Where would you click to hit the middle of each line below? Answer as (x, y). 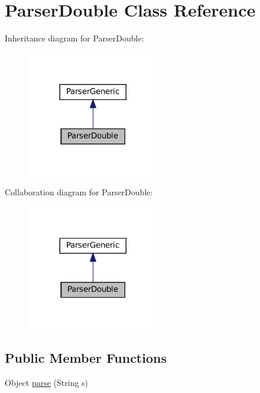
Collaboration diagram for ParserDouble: (79, 192)
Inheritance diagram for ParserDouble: (74, 38)
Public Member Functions (86, 358)
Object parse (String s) (47, 383)
